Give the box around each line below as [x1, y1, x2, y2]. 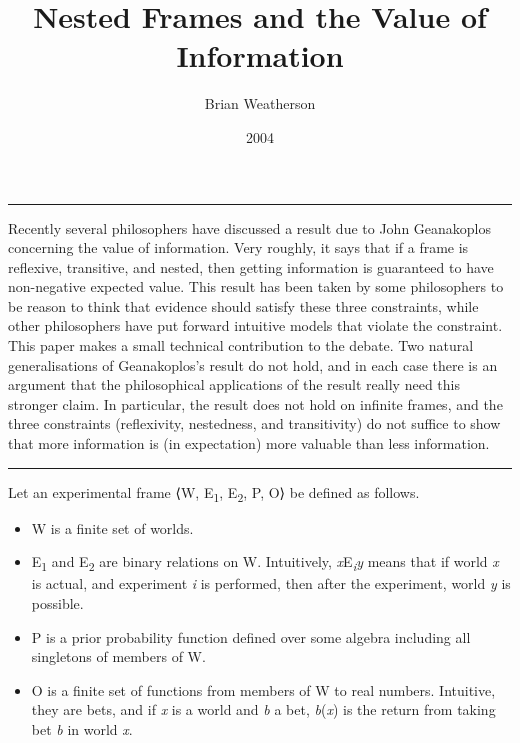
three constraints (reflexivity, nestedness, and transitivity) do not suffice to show [8, 413, 501, 434]
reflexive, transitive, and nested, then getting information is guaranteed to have [8, 256, 494, 277]
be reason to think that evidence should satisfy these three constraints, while [8, 295, 479, 316]
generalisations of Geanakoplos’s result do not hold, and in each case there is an [8, 354, 498, 375]
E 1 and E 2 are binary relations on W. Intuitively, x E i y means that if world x [31, 551, 499, 575]
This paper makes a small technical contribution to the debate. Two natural [8, 335, 474, 356]
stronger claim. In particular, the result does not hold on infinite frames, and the [8, 393, 503, 414]
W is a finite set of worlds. [31, 517, 194, 538]
